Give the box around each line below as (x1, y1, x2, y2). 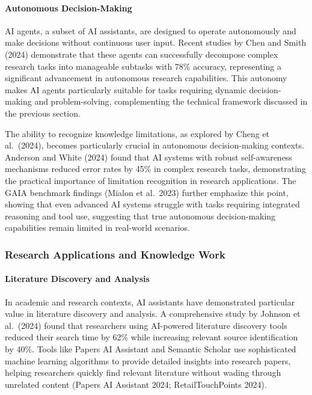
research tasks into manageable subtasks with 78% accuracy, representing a (5, 60, 281, 72)
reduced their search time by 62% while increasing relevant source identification (5, 331, 298, 343)
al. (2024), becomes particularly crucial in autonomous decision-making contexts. (5, 139, 304, 152)
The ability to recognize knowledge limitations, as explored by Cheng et (5, 127, 270, 139)
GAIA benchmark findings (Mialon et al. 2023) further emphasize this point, (5, 186, 289, 198)
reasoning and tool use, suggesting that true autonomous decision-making (5, 209, 276, 222)
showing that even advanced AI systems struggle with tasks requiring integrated (5, 198, 300, 210)
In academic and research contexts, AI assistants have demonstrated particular (5, 295, 295, 308)
